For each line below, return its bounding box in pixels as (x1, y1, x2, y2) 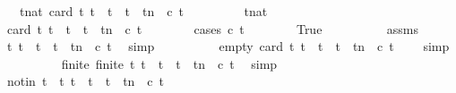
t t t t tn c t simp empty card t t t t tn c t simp (6, 37, 450, 55)
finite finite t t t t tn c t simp (61, 54, 278, 72)
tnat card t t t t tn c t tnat (19, 2, 268, 20)
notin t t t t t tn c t (6, 72, 165, 90)
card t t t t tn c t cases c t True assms (6, 19, 418, 38)
